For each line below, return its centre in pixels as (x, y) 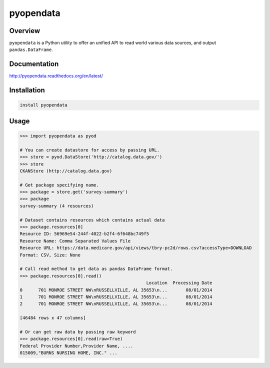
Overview (25, 31)
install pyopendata (43, 105)
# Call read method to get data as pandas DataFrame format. (96, 269)
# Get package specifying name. (59, 185)
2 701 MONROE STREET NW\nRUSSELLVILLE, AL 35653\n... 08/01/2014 (116, 304)
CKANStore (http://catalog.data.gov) (66, 171)
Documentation (34, 64)
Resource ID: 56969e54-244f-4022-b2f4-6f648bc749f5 (84, 234)
